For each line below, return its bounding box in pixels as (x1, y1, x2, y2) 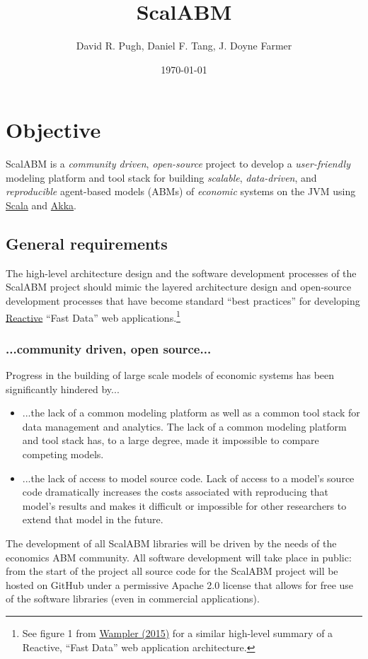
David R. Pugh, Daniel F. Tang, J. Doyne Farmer (76, 38, 292, 53)
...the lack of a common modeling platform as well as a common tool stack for (22, 405, 360, 420)
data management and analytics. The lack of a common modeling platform (22, 419, 347, 433)
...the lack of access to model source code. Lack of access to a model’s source (22, 470, 355, 485)
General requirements (6, 233, 168, 255)
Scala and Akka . (6, 198, 77, 213)
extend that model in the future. (22, 512, 163, 527)
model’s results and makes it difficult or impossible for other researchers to (22, 498, 347, 513)
